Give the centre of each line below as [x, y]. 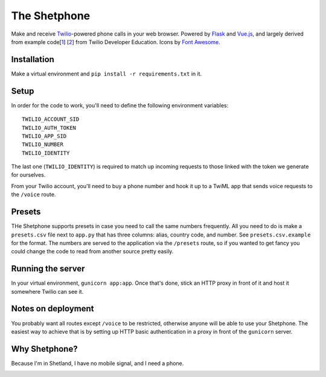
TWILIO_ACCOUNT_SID [51, 119]
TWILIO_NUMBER [43, 144]
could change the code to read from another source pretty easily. [92, 252]
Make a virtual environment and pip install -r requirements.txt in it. [107, 74]
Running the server [48, 269]
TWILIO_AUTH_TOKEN [49, 128]
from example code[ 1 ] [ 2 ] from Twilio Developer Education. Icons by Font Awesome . [116, 42]
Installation [33, 59]
